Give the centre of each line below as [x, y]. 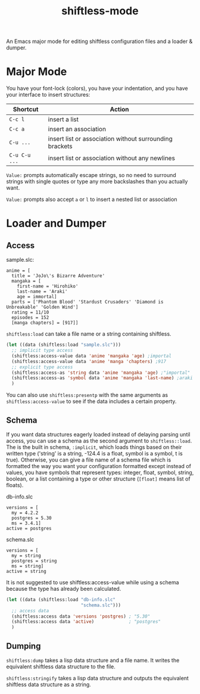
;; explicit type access [42, 367]
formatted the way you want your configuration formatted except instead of [99, 466]
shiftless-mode [100, 11]
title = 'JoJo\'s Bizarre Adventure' [58, 276]
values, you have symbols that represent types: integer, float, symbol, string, [100, 472]
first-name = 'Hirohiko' [48, 286]
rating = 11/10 [30, 312]
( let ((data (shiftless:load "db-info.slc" [61, 599]
